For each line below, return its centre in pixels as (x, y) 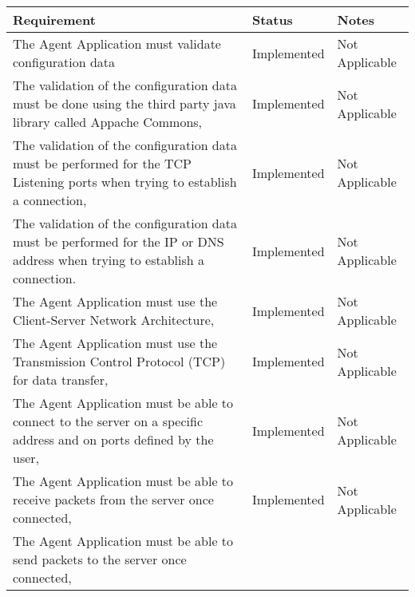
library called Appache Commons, (108, 122)
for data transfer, (61, 380)
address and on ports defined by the (113, 439)
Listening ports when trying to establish (125, 182)
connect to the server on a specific (108, 421)
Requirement (54, 20)
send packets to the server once (100, 559)
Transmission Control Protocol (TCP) (119, 361)
